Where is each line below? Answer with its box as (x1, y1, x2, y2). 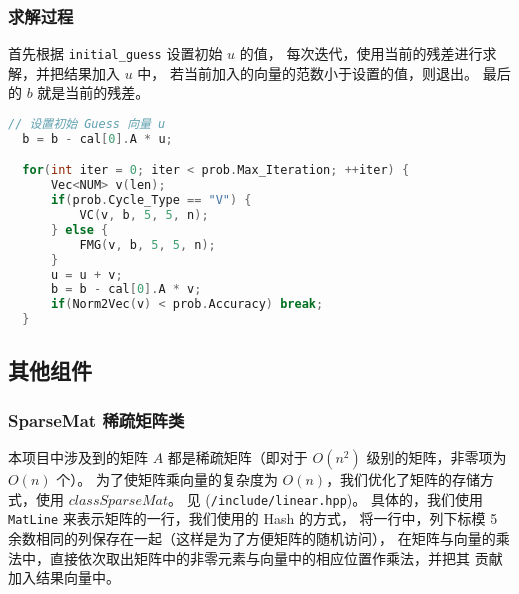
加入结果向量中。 (8, 567, 120, 588)
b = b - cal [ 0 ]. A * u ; (22, 131, 173, 146)
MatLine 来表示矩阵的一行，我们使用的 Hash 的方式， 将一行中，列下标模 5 (8, 508, 498, 529)
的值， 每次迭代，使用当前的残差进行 (239, 43, 483, 64)
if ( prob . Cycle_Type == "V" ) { (50, 193, 252, 208)
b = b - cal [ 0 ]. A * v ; (50, 282, 202, 297)
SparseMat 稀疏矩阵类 (8, 407, 185, 432)
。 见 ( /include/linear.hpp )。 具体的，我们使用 (168, 488, 483, 509)
